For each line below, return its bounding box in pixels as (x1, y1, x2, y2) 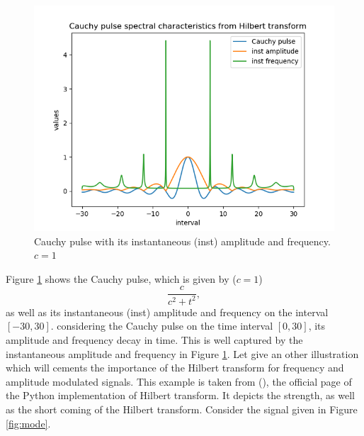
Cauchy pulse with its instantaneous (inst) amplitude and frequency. (34, 233, 331, 248)
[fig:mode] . (6, 415, 51, 430)
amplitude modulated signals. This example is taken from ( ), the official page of (6, 374, 352, 389)
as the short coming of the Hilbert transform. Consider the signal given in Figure (6, 401, 358, 416)
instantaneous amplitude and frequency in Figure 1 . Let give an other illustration (6, 346, 359, 361)
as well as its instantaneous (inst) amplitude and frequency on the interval (6, 304, 329, 319)
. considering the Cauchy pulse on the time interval (50, 318, 273, 333)
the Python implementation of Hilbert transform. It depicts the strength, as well (6, 388, 356, 403)
